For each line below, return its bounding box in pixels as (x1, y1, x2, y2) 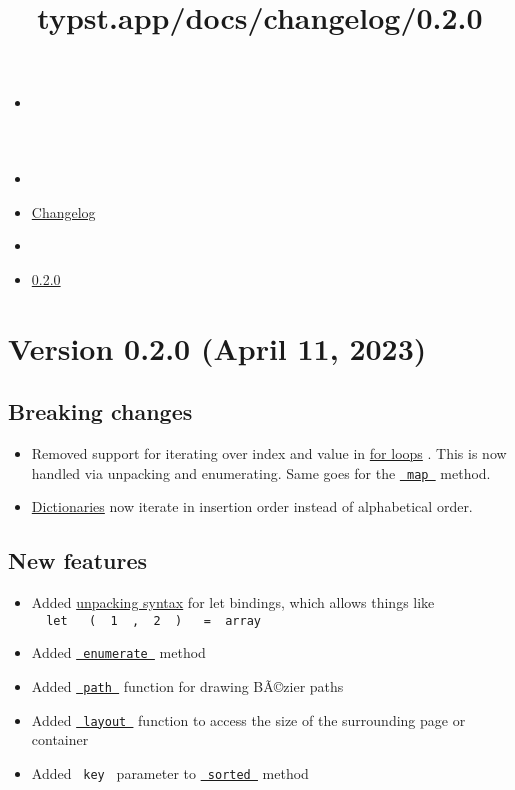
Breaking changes (8, 396, 193, 427)
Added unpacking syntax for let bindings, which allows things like (31, 591, 435, 612)
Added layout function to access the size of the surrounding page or (31, 709, 466, 730)
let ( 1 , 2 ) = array (46, 613, 261, 628)
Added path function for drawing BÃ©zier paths (31, 675, 344, 696)
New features (8, 545, 147, 576)
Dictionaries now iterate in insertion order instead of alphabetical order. (31, 496, 473, 517)
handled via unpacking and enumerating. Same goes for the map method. (31, 462, 491, 483)
